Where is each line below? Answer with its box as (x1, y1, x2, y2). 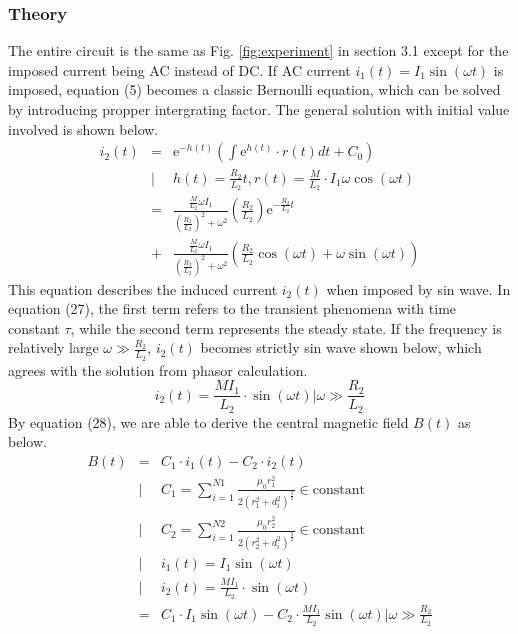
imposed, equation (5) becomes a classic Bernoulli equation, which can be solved (8, 79, 501, 100)
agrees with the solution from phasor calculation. (8, 359, 308, 380)
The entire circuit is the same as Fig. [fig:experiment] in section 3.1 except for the (8, 40, 509, 61)
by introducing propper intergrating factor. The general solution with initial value (8, 99, 510, 119)
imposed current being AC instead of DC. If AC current (8, 59, 351, 80)
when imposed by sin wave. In (326, 278, 511, 299)
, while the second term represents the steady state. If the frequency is (70, 317, 502, 338)
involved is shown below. (8, 118, 159, 139)
